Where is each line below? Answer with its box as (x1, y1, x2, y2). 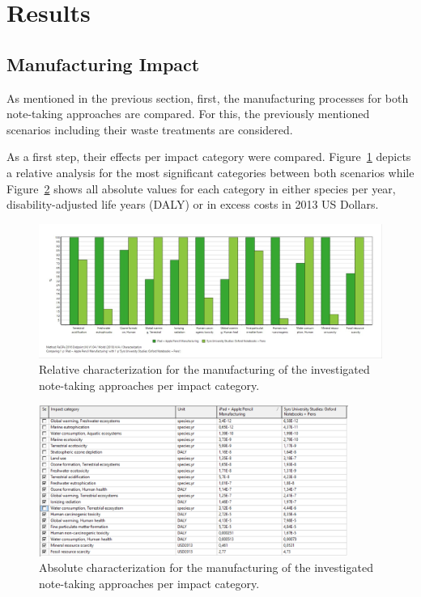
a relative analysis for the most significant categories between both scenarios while (6, 163, 415, 180)
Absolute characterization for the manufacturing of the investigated (39, 559, 373, 576)
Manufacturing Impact (6, 51, 200, 76)
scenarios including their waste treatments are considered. (6, 121, 293, 138)
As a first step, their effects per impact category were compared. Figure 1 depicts (6, 148, 411, 165)
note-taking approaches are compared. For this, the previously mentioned (6, 105, 370, 122)
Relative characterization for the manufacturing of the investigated (39, 361, 370, 378)
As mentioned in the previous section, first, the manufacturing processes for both (6, 89, 409, 106)
